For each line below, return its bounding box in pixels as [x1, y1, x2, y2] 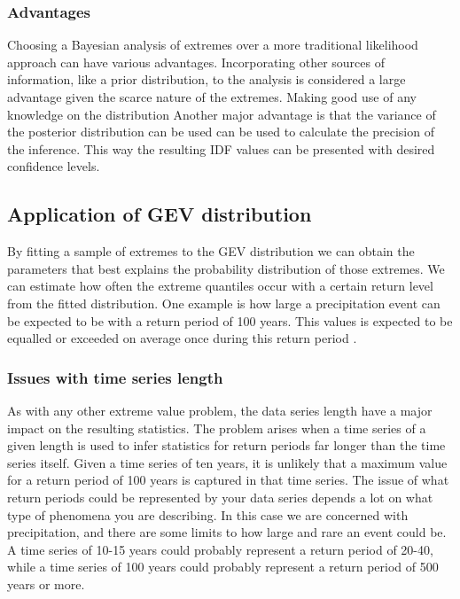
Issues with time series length [7, 366, 223, 388]
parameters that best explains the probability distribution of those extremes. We [7, 259, 445, 277]
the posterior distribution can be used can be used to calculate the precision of [7, 122, 434, 141]
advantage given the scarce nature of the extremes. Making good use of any [7, 88, 417, 105]
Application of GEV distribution [7, 200, 312, 228]
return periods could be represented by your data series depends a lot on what [7, 487, 433, 506]
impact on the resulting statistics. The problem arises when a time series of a [7, 418, 426, 437]
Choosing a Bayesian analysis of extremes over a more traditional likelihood [7, 35, 418, 54]
